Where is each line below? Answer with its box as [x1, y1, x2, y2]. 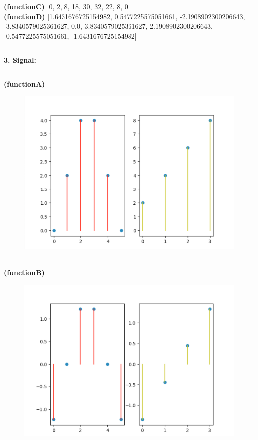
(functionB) [4, 267, 45, 278]
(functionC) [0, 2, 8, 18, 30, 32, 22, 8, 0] [4, 1, 130, 11]
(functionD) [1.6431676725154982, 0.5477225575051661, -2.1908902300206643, [4, 11, 245, 21]
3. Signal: [4, 55, 37, 65]
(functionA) [4, 78, 45, 89]
